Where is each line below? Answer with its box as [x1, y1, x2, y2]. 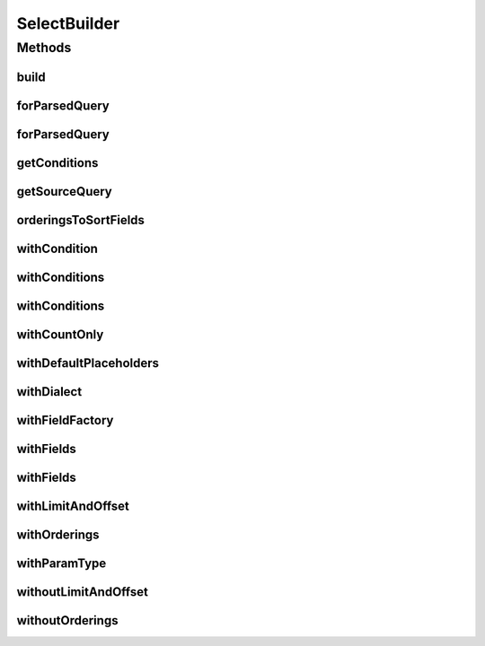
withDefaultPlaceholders [16, 355, 160, 371]
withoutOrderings [16, 613, 119, 628]
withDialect [16, 384, 83, 399]
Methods [16, 39, 72, 56]
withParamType [16, 555, 107, 571]
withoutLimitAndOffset [16, 584, 148, 599]
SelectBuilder [16, 13, 120, 33]
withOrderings [16, 527, 100, 542]
